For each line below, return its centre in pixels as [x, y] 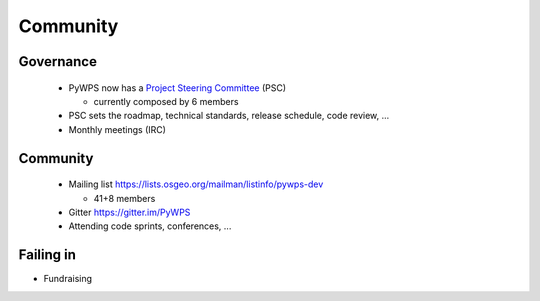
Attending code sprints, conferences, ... [150, 226]
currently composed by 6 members [166, 101]
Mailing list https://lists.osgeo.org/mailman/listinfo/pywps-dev [196, 184]
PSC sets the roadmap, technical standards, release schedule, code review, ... [229, 116]
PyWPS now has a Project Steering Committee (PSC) [177, 87]
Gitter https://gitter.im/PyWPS [129, 212]
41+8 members [124, 198]
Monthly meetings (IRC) [117, 129]
